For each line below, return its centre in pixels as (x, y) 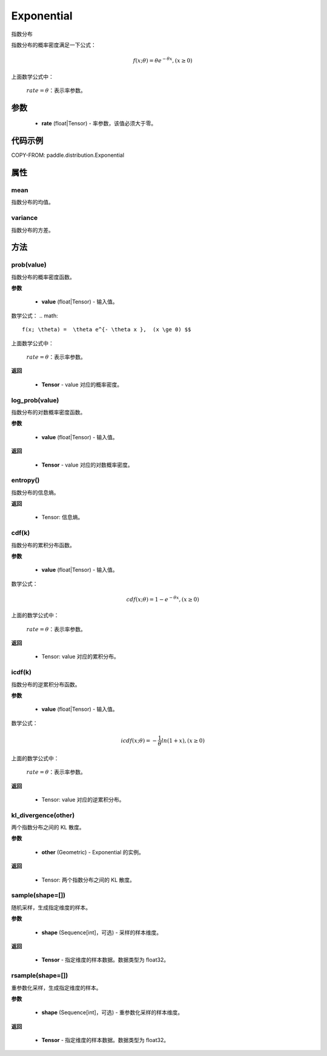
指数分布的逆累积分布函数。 (46, 684)
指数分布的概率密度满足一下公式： (54, 45)
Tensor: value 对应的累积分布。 (80, 657)
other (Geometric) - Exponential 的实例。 (93, 852)
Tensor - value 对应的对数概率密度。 (87, 465)
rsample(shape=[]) (40, 975)
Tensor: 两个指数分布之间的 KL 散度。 (88, 880)
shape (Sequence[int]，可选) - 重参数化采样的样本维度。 (112, 1012)
